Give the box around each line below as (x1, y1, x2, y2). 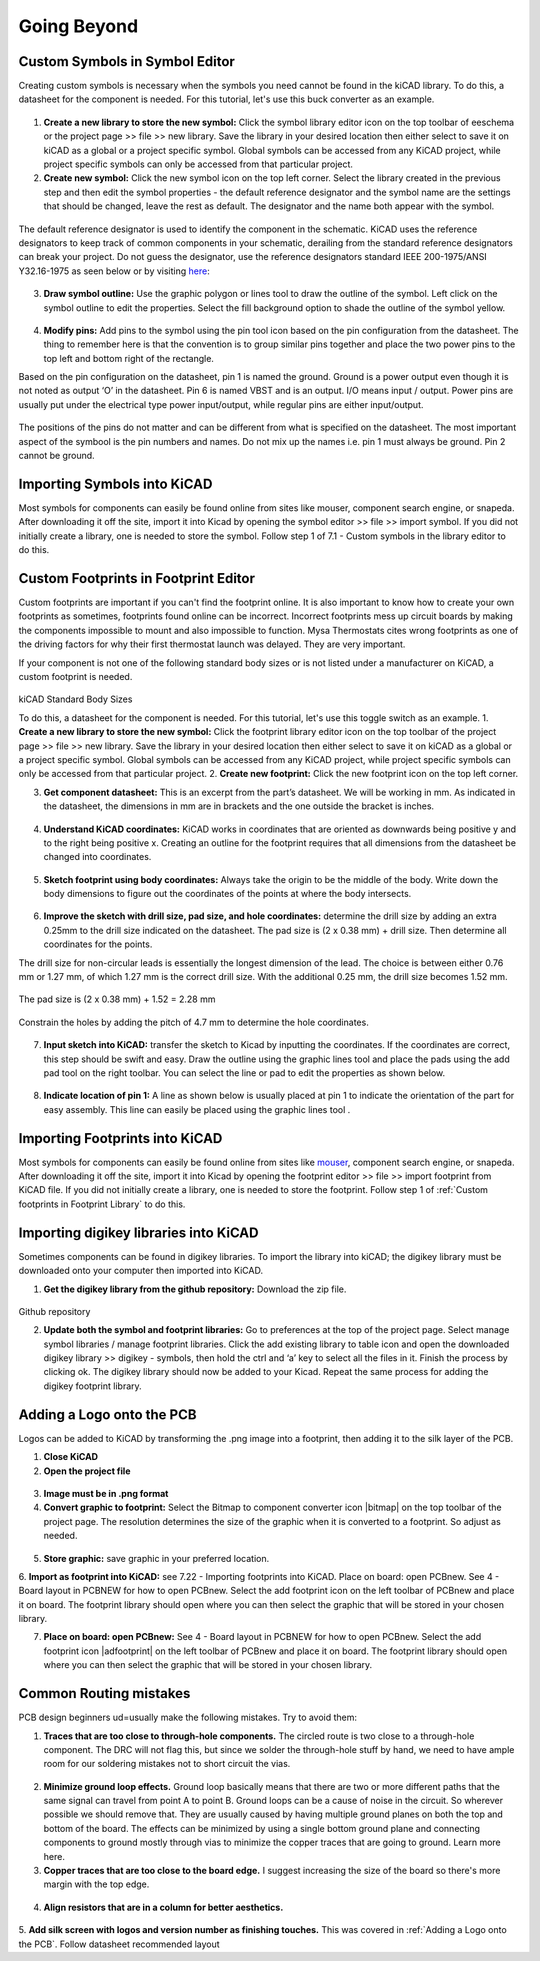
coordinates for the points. (43, 938, 153, 950)
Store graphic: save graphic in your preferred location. (43, 1552, 270, 1564)
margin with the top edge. (43, 1878, 150, 1890)
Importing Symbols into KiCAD (18, 475, 213, 492)
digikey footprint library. (43, 1380, 142, 1392)
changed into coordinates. (43, 851, 152, 863)
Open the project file (43, 1465, 131, 1477)
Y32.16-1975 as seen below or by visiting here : (18, 265, 210, 277)
